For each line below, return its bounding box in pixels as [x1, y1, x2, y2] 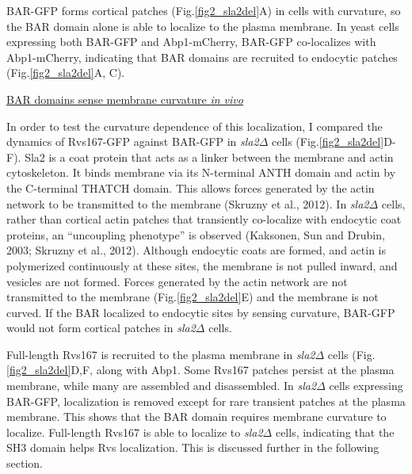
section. [6, 455, 43, 472]
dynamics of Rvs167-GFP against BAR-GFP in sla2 [6, 133, 259, 150]
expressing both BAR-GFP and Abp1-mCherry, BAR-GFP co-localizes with [6, 33, 376, 50]
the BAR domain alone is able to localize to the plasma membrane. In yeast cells [6, 17, 399, 34]
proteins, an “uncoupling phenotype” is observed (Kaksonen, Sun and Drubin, [6, 226, 385, 243]
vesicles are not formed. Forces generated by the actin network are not [6, 273, 348, 289]
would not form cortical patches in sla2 [6, 319, 196, 336]
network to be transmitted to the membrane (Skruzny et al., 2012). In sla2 [6, 195, 369, 212]
